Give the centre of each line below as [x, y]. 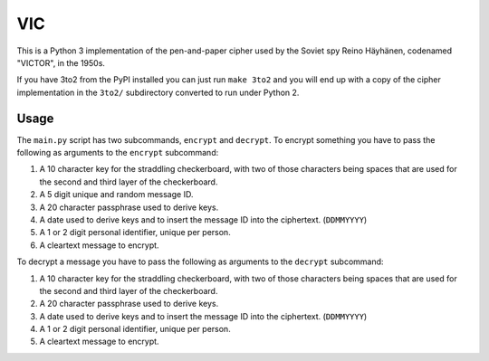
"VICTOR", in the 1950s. [61, 62]
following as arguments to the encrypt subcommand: [118, 153]
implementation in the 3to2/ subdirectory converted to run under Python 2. [158, 92]
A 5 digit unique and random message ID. [116, 195]
